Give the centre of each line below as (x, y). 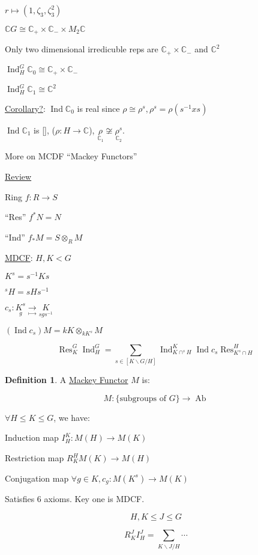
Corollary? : (25, 108)
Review (18, 176)
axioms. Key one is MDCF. (94, 499)
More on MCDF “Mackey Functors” (71, 156)
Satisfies (20, 499)
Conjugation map (37, 478)
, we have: (72, 417)
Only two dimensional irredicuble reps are (82, 49)
